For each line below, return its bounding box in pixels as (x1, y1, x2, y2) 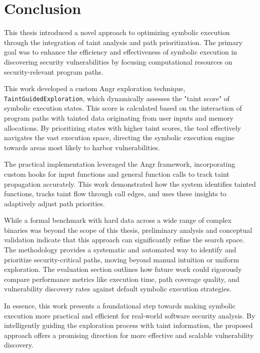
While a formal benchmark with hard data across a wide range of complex (4, 215, 231, 225)
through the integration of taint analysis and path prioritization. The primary (4, 37, 242, 47)
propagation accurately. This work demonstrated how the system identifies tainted (4, 178, 256, 189)
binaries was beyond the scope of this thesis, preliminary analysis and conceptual (4, 224, 252, 235)
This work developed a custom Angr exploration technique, (4, 83, 185, 94)
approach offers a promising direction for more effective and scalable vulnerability (4, 329, 254, 340)
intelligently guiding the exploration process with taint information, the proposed (4, 320, 253, 330)
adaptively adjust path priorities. (4, 198, 105, 208)
